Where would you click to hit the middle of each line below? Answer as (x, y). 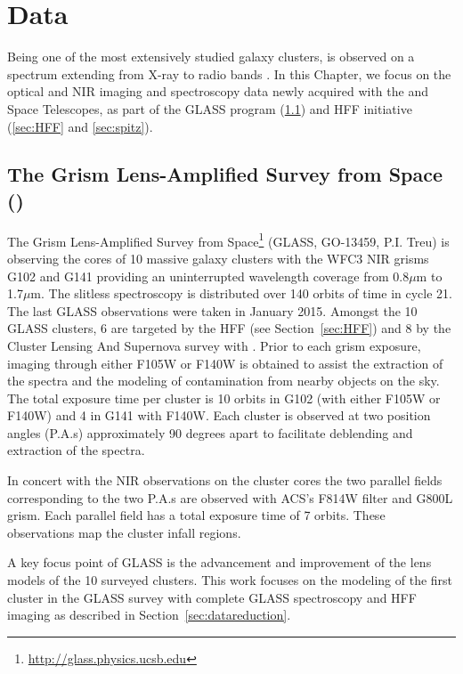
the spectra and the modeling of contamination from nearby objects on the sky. (223, 381)
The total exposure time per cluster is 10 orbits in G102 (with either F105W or (224, 398)
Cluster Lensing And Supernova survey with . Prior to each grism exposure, (214, 345)
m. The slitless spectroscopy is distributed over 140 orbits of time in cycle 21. (241, 293)
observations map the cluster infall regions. (124, 532)
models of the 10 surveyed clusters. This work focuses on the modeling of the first (230, 580)
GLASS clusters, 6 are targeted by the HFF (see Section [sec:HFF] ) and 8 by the (229, 328)
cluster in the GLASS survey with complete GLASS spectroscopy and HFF (212, 597)
